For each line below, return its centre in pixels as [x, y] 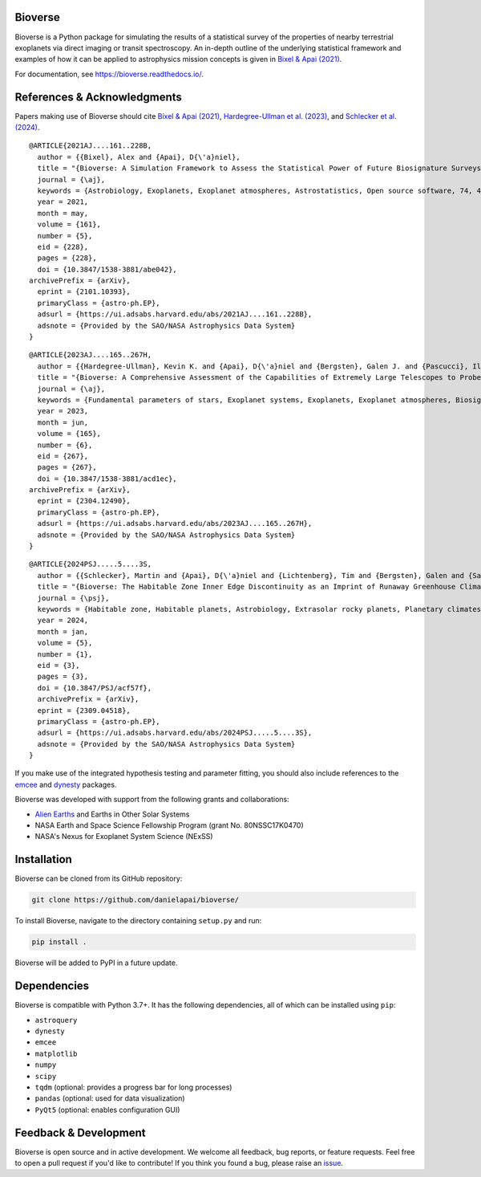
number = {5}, [65, 236]
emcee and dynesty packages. [66, 784]
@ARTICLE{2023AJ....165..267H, [91, 355]
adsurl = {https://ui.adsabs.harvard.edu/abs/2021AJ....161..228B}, [175, 314]
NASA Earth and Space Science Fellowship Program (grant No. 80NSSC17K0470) [169, 825]
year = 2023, [63, 411]
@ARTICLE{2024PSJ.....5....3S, [91, 564]
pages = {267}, [67, 467]
